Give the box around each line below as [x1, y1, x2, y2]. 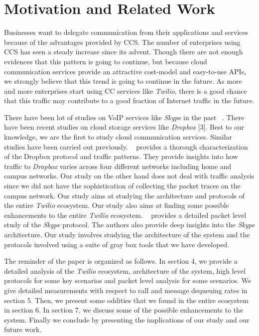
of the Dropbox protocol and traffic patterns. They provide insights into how [4, 151, 238, 162]
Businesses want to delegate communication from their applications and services [4, 27, 249, 37]
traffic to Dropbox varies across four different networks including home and [4, 161, 232, 171]
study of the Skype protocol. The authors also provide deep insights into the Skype [4, 219, 255, 230]
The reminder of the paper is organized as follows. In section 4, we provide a [4, 256, 238, 266]
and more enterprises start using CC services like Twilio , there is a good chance [4, 85, 247, 96]
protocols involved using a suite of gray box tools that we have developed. [4, 239, 230, 249]
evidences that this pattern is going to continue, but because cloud [4, 56, 207, 66]
